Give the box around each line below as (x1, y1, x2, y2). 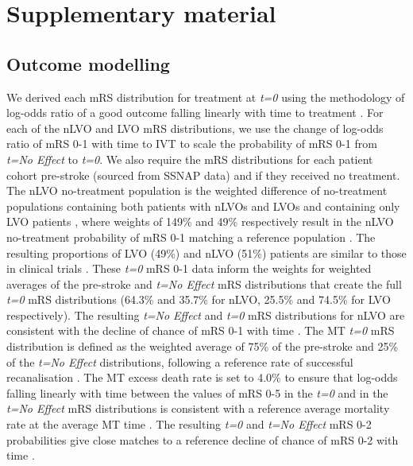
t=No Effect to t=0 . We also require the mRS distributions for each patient (6, 150, 373, 167)
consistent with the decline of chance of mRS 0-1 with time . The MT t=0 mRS (6, 322, 395, 339)
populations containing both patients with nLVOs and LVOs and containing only (6, 197, 400, 214)
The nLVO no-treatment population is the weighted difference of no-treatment (6, 182, 388, 199)
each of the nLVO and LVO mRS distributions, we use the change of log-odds (6, 119, 384, 136)
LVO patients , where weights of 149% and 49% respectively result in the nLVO (6, 213, 394, 230)
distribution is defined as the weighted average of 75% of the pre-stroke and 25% (6, 338, 399, 355)
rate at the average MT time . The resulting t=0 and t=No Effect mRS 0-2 (6, 416, 372, 433)
